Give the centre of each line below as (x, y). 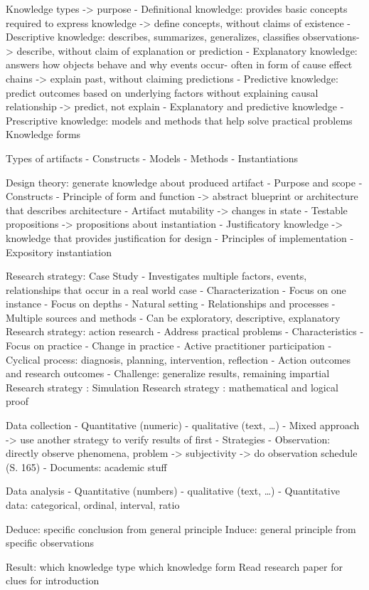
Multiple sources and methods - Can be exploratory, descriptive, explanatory (173, 317)
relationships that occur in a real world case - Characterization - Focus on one (176, 289)
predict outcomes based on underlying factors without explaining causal (162, 92)
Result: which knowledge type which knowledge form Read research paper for (174, 566)
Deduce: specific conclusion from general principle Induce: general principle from (181, 528)
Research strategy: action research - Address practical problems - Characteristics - (185, 331)
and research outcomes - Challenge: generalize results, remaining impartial (168, 373)
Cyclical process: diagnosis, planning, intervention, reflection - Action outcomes (178, 359)
